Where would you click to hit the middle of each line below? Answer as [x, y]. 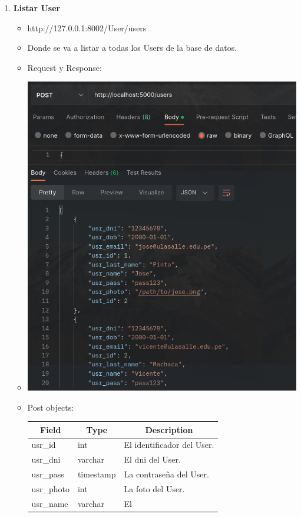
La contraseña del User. [166, 474]
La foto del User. [154, 489]
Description [169, 429]
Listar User [37, 8]
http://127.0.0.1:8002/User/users [87, 27]
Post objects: [51, 407]
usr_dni [46, 459]
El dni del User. [152, 459]
